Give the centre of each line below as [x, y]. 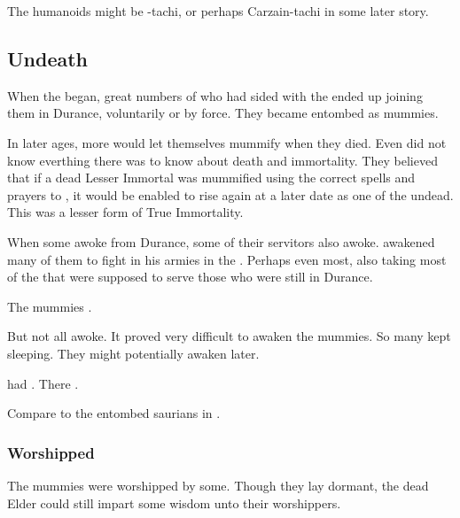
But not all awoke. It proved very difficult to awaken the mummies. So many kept [229, 336]
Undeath [48, 58]
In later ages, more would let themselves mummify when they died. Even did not [227, 142]
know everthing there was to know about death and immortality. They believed [222, 160]
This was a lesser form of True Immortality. [125, 212]
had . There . [43, 383]
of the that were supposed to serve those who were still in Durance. [190, 277]
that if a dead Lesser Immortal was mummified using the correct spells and [211, 178]
